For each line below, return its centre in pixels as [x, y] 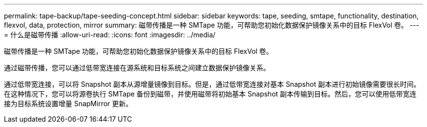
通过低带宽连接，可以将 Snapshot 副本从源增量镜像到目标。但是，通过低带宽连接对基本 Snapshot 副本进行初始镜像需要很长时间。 [212, 84]
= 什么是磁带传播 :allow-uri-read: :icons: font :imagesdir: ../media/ [110, 35]
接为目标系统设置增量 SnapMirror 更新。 [68, 103]
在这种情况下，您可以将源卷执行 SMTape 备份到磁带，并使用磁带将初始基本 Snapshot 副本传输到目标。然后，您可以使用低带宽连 [210, 94]
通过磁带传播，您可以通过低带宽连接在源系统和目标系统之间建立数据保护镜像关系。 [137, 68]
